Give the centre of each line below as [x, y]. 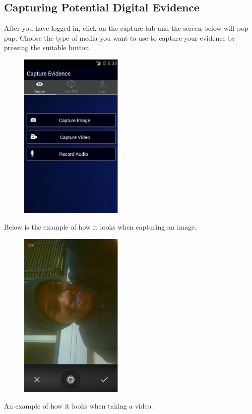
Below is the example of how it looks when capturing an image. [100, 227]
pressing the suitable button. [48, 47]
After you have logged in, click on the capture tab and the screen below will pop [126, 28]
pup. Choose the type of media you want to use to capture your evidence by [120, 37]
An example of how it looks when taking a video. [79, 406]
